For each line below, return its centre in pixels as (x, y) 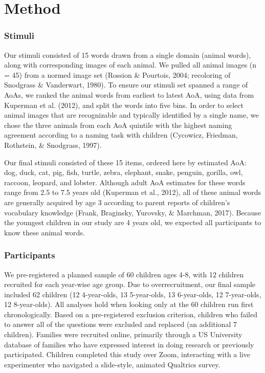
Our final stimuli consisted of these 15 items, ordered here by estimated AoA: (125, 162)
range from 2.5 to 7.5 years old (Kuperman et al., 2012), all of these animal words (133, 192)
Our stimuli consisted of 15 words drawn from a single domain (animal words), (128, 54)
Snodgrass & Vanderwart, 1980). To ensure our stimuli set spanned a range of (126, 85)
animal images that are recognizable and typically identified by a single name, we (131, 115)
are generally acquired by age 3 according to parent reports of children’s (117, 202)
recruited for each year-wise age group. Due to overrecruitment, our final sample (130, 284)
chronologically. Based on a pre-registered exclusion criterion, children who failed (131, 314)
